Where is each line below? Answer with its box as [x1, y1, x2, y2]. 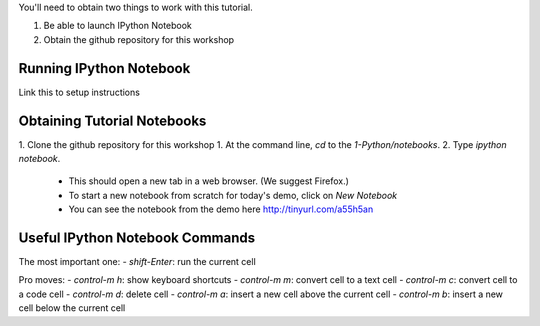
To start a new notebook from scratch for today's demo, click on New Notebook [68, 189, 398, 201]
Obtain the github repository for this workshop [43, 33, 235, 45]
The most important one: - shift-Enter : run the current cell [18, 256, 257, 268]
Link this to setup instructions [18, 86, 140, 98]
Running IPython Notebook [18, 60, 191, 77]
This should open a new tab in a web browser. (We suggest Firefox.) [68, 175, 350, 187]
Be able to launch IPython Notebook [43, 20, 192, 32]
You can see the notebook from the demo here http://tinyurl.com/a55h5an [68, 203, 374, 215]
